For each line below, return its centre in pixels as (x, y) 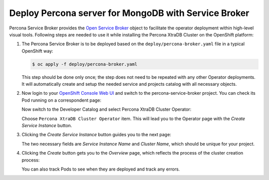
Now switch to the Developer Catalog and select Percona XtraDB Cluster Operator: (107, 109)
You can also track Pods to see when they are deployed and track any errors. (101, 169)
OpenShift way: (37, 51)
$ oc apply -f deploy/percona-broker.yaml (85, 64)
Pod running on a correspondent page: (62, 100)
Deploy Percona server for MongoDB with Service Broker (129, 13)
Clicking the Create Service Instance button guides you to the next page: (96, 135)
